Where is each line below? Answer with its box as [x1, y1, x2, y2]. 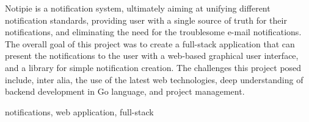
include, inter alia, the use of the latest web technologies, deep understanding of [5, 73, 304, 86]
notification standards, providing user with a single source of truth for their [5, 13, 287, 26]
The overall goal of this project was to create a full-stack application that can [5, 37, 295, 50]
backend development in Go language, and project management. [5, 85, 245, 98]
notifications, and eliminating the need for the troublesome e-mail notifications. [5, 25, 302, 38]
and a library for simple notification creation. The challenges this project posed [5, 61, 302, 73]
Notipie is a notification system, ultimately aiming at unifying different [5, 2, 271, 14]
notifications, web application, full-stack [5, 105, 154, 118]
